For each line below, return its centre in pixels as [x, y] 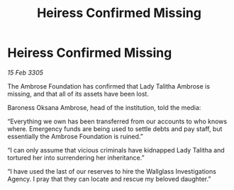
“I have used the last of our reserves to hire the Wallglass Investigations [112, 171]
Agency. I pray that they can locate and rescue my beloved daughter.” [109, 179]
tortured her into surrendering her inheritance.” [76, 157]
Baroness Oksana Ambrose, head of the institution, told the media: [104, 107]
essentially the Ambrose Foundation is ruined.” [75, 136]
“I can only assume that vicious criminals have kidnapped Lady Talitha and [116, 150]
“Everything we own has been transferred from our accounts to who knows [117, 121]
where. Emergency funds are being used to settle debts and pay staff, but [115, 128]
